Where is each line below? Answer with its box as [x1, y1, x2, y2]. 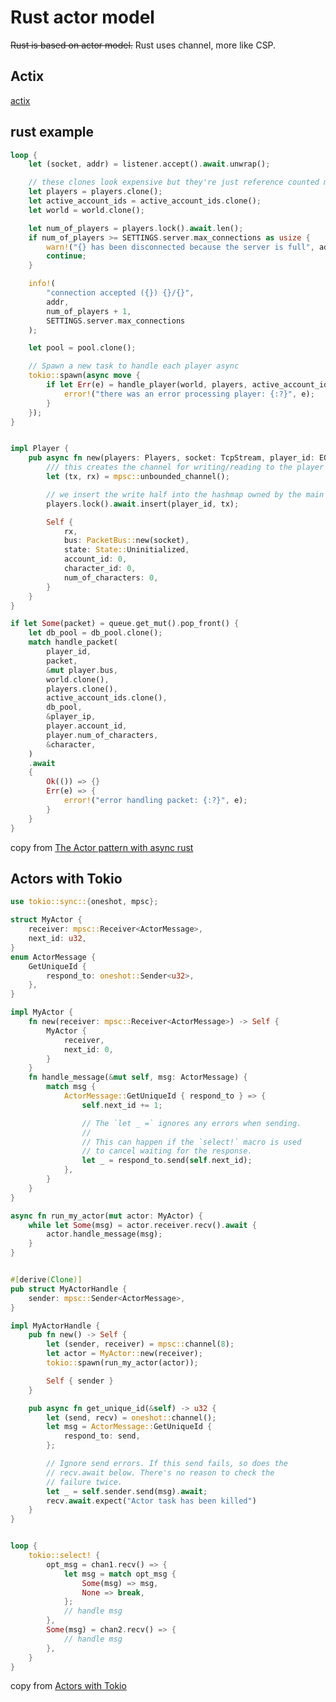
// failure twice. [46, 1477, 123, 1487]
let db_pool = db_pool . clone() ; [28, 628, 163, 638]
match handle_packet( [28, 637, 118, 648]
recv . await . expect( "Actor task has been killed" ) [46, 1496, 257, 1506]
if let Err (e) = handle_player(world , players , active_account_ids [46, 380, 333, 390]
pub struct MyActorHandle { [10, 1284, 128, 1294]
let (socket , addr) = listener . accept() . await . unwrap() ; [28, 159, 271, 170]
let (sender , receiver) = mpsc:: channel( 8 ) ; [46, 1339, 235, 1350]
